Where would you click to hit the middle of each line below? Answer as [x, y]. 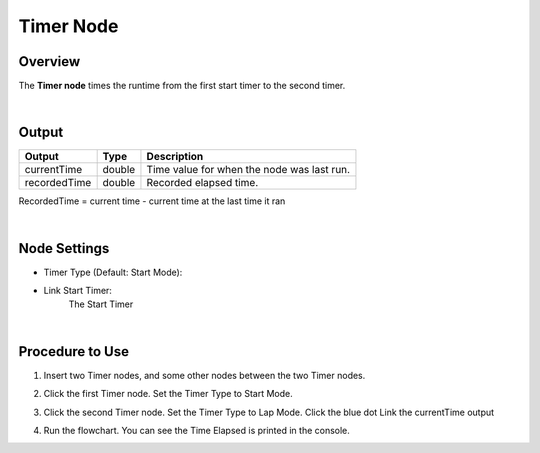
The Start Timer [101, 304]
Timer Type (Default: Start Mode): [113, 272]
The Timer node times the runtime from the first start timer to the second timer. [182, 86]
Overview [49, 61]
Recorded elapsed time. [202, 183]
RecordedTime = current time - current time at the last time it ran [152, 201]
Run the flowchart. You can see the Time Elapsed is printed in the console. [196, 430]
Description [175, 157]
